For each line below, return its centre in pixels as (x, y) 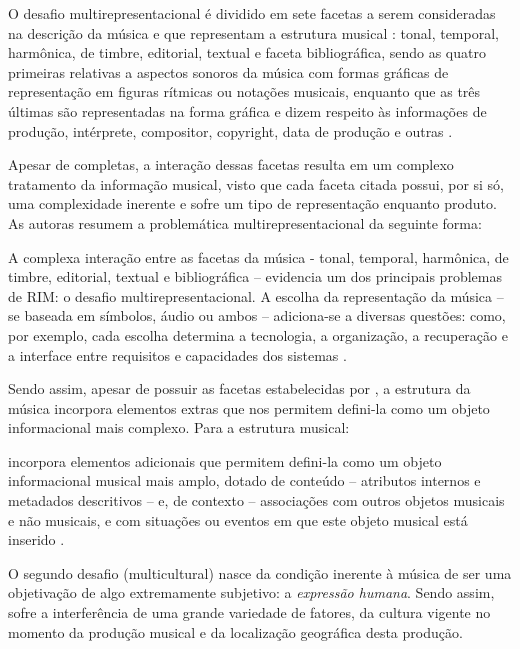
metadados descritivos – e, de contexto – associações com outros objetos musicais (256, 500)
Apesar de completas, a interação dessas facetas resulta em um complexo (231, 164)
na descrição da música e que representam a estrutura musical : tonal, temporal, (253, 32)
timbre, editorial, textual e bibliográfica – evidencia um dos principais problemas (255, 276)
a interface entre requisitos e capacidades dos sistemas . (177, 354)
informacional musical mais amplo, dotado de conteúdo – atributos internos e (244, 480)
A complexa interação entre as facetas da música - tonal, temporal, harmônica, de (258, 256)
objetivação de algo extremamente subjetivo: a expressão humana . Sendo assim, (251, 592)
